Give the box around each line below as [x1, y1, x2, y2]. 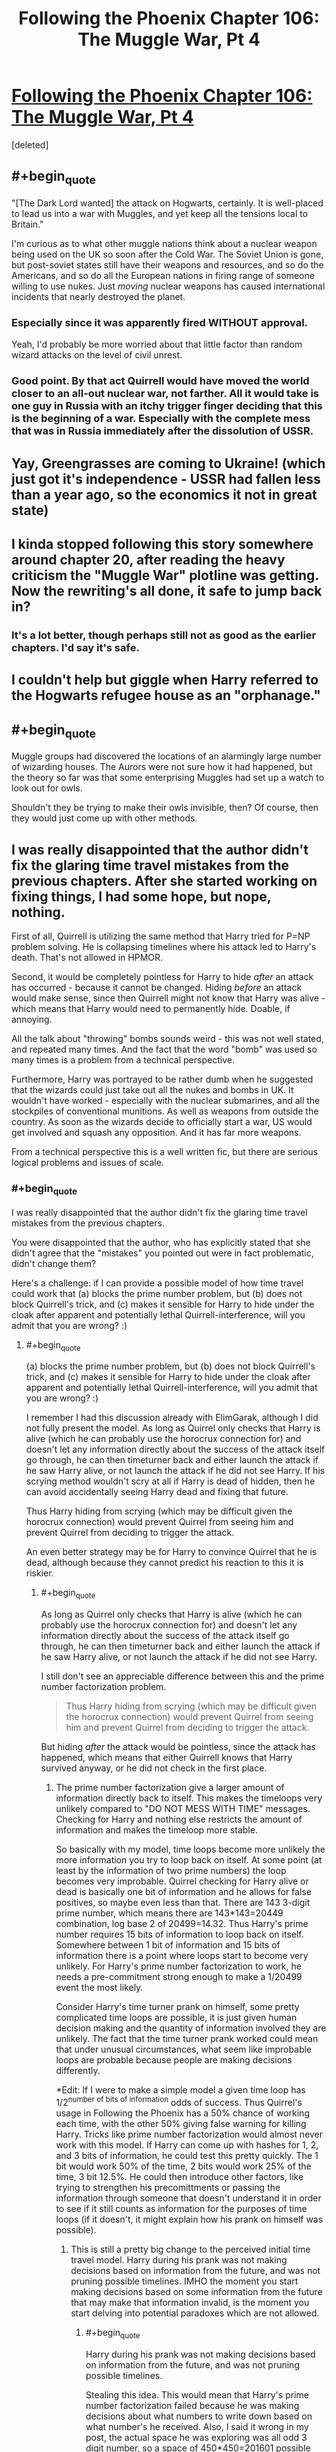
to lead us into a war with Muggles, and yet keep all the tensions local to [11, 207, 309, 219]
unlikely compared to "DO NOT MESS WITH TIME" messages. [55, 1803, 311, 1815]
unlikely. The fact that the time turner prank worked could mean [55, 2033, 319, 2045]
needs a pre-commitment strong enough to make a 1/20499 [55, 1971, 303, 1983]
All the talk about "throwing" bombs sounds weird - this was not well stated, [11, 1033, 324, 1045]
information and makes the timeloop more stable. [55, 1824, 258, 1836]
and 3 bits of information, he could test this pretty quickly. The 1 [55, 2149, 319, 2161]
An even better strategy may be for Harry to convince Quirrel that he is [25, 1546, 318, 1558]
